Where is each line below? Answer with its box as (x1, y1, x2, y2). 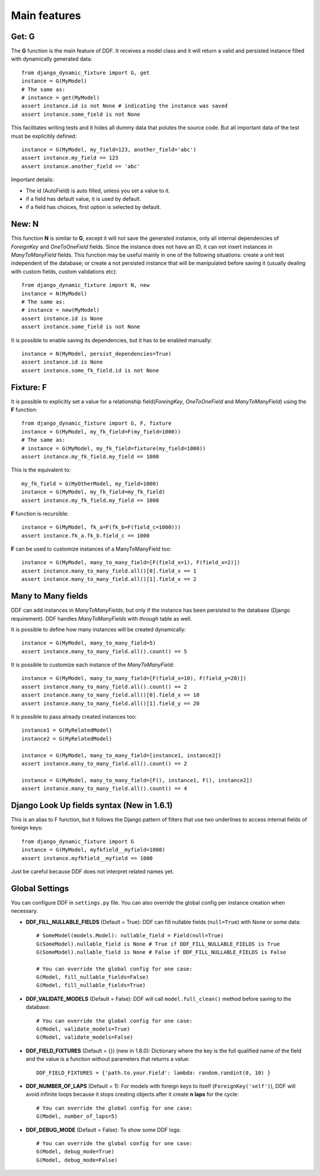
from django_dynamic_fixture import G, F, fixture (21, 420, 172, 427)
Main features (11, 9, 81, 22)
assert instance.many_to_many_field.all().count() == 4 (21, 785, 187, 792)
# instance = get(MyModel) (21, 94, 100, 101)
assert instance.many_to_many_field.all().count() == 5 (21, 648, 187, 655)
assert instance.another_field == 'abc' (21, 163, 140, 169)
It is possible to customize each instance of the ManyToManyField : (11, 661, 174, 668)
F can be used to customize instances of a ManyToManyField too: (11, 545, 172, 552)
